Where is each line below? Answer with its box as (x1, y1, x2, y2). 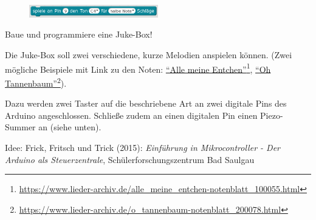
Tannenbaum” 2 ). (5, 75, 67, 89)
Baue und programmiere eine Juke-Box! (5, 28, 153, 41)
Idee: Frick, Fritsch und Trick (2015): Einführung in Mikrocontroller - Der (5, 141, 280, 153)
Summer (5, 121, 36, 133)
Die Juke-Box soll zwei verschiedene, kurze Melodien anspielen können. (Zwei (5, 48, 292, 61)
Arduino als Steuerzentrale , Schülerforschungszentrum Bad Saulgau (5, 153, 255, 165)
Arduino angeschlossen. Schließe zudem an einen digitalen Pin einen (5, 108, 258, 121)
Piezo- (260, 108, 283, 121)
